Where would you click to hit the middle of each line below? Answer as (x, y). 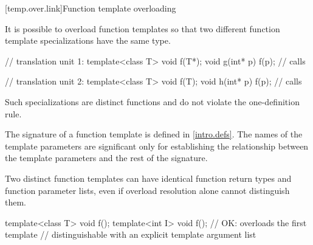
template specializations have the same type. (88, 40)
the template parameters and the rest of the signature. (106, 158)
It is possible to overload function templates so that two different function (143, 28)
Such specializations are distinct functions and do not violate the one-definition (152, 101)
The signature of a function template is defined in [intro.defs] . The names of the (154, 134)
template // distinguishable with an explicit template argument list (131, 234)
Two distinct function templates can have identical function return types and (148, 178)
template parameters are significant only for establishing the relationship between (157, 146)
